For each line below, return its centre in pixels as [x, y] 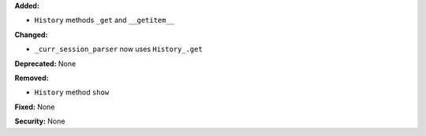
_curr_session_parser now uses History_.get [118, 49]
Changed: [31, 35]
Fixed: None [35, 107]
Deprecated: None [45, 64]
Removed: [32, 78]
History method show [72, 92]
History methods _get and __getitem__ [105, 20]
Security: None [40, 121]
